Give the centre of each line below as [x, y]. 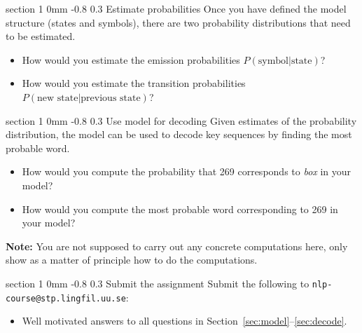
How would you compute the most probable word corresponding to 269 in [180, 209]
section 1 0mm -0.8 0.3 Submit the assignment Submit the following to [158, 283]
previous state [111, 98]
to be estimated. [41, 36]
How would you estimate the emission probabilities [131, 59]
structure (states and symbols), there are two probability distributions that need [178, 22]
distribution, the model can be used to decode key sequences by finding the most [179, 134]
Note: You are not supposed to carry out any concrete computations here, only [177, 246]
